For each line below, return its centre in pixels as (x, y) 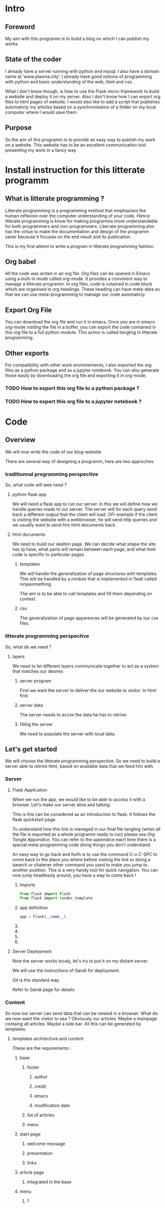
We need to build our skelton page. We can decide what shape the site (84, 544)
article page (32, 1172)
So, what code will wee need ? (36, 485)
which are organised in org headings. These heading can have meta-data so (82, 289)
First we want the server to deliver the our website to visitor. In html (88, 690)
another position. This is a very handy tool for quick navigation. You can (85, 870)
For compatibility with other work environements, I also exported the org (78, 365)
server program (35, 680)
